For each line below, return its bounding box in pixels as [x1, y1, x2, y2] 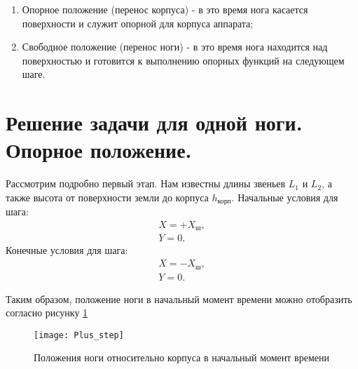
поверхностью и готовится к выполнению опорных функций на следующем [22, 53, 345, 67]
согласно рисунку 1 [6, 305, 88, 320]
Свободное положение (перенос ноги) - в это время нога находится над [22, 39, 328, 54]
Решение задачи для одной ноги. [6, 108, 303, 137]
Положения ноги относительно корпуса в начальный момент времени [34, 350, 329, 365]
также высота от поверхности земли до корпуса [6, 189, 209, 204]
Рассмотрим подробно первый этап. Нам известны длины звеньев [6, 176, 286, 191]
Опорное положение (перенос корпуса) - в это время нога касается [22, 2, 308, 16]
